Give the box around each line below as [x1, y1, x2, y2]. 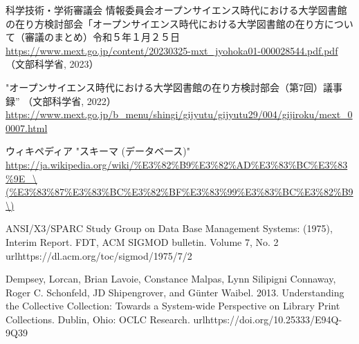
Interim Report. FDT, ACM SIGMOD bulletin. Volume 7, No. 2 [6, 234, 279, 249]
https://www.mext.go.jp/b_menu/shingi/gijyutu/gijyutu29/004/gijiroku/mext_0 [6, 107, 353, 122]
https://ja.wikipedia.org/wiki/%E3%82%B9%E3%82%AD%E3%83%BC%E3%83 [6, 157, 348, 171]
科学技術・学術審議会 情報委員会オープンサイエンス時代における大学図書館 [6, 3, 347, 17]
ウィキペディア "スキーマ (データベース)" [6, 144, 191, 158]
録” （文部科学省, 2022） [6, 93, 116, 108]
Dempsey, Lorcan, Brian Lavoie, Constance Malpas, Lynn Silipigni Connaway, [6, 271, 336, 286]
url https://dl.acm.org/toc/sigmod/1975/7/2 [6, 248, 192, 262]
